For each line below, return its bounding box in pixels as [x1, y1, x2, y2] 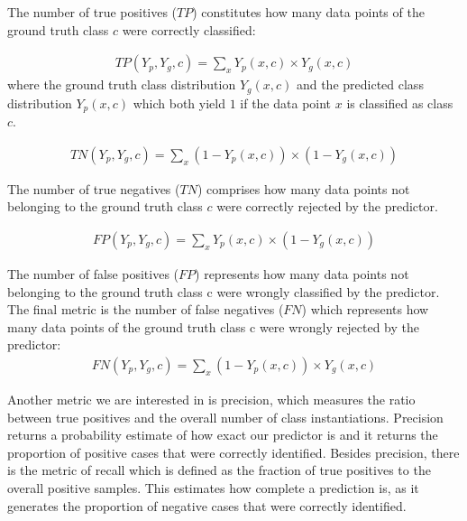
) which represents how [301, 300, 429, 319]
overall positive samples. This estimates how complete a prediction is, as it [7, 478, 419, 497]
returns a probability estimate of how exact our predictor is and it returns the [7, 425, 438, 444]
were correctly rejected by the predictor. [216, 197, 438, 216]
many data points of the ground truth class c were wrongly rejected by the [7, 317, 419, 336]
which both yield [133, 93, 225, 112]
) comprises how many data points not [197, 179, 410, 198]
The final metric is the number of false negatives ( [7, 300, 284, 319]
